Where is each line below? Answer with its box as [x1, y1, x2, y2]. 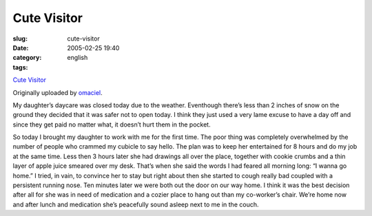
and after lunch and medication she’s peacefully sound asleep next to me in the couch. [12, 200, 259, 208]
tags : [12, 63, 28, 72]
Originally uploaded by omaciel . [12, 88, 103, 96]
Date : [12, 43, 29, 52]
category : [12, 54, 42, 62]
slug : [12, 34, 28, 43]
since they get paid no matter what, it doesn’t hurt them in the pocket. [12, 120, 211, 129]
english [67, 54, 88, 62]
